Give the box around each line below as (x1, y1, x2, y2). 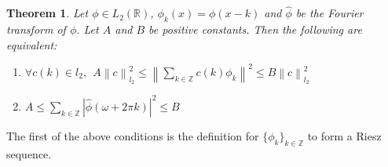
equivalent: (6, 36, 57, 53)
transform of (6, 21, 66, 38)
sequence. (6, 145, 52, 162)
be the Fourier (295, 5, 364, 21)
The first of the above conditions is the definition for (6, 127, 259, 143)
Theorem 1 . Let (6, 5, 89, 21)
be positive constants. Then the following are (148, 21, 362, 38)
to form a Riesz (307, 127, 382, 143)
